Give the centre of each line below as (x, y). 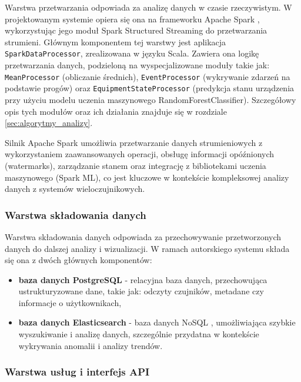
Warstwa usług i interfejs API (77, 372)
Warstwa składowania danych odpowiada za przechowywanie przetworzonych (143, 236)
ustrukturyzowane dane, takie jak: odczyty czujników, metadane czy (141, 291)
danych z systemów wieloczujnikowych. (75, 189)
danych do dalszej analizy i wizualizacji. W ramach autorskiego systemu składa (147, 248)
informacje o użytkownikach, (70, 302)
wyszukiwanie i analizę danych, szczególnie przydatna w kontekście (139, 334)
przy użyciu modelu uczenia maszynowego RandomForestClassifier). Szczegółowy (150, 99)
